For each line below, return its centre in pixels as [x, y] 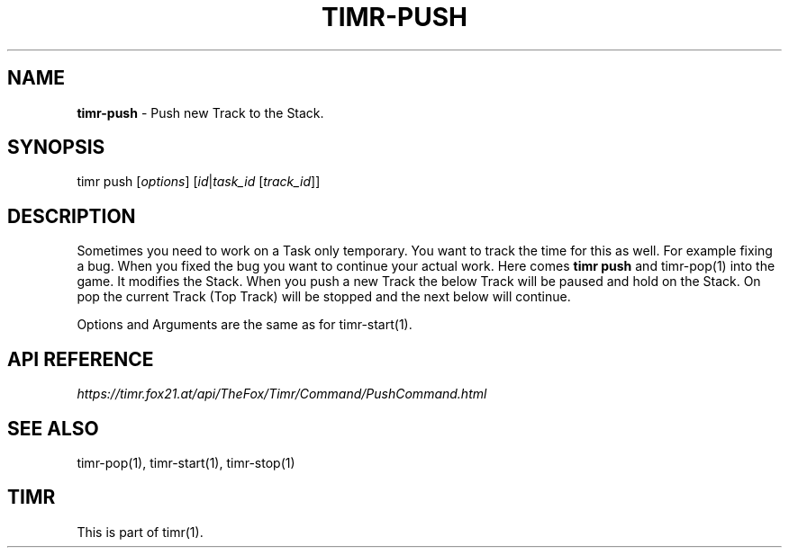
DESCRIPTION [72, 216]
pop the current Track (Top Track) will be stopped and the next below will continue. [324, 297]
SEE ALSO [53, 428]
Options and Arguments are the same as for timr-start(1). [245, 325]
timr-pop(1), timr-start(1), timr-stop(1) [186, 462]
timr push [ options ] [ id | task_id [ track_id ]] [199, 182]
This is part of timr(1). [140, 532]
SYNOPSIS [56, 148]
